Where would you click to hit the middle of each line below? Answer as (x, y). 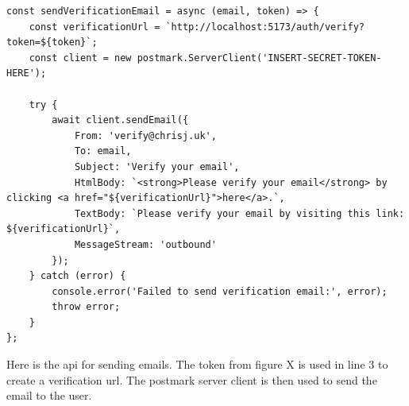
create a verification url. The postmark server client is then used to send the (192, 379)
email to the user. (49, 395)
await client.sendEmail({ (120, 120)
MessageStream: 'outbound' (145, 244)
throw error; (86, 307)
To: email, (103, 151)
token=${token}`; (52, 43)
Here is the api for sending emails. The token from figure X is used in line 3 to (197, 364)
